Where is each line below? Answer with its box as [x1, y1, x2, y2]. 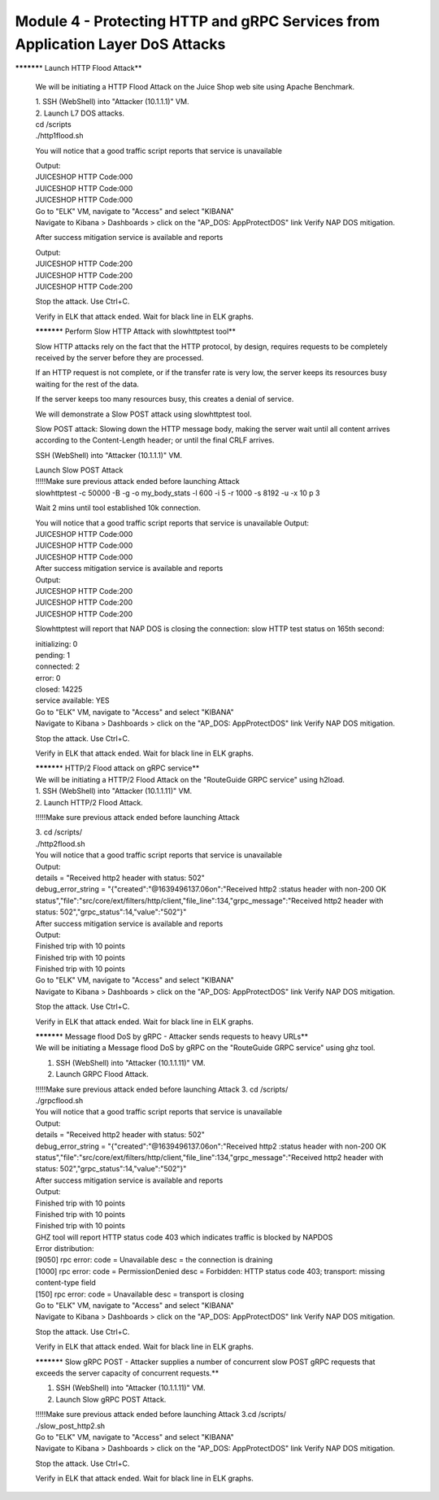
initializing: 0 [35, 639, 78, 648]
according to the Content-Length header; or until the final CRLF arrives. [35, 435, 275, 445]
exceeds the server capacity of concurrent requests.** [35, 1367, 219, 1378]
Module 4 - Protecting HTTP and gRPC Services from [15, 12, 380, 30]
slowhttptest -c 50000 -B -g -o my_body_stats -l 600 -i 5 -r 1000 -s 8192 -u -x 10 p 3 [35, 488, 320, 498]
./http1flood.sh [35, 131, 84, 141]
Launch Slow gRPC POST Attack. [55, 1394, 167, 1404]
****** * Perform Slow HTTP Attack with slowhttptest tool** [35, 326, 236, 337]
